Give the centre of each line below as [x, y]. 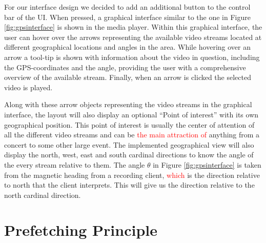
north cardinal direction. [43, 195]
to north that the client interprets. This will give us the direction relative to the [129, 185]
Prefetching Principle [81, 230]
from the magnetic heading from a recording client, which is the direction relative [132, 175]
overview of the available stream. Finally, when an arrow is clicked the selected [128, 77]
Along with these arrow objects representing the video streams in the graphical [128, 104]
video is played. [28, 87]
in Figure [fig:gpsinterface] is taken [207, 164]
